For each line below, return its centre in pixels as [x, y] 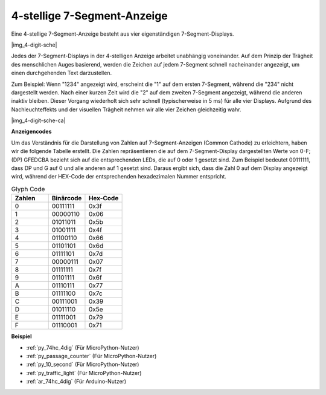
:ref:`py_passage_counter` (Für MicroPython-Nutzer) [91, 356]
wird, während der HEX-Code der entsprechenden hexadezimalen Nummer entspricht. [119, 177]
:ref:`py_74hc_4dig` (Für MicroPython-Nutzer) [83, 347]
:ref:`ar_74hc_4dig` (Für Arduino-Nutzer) [76, 382]
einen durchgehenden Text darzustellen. [61, 73]
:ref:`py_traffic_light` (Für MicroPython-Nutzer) [84, 373]
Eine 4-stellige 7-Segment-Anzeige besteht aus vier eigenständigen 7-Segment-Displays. [123, 34]
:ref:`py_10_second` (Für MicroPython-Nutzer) [83, 364]
